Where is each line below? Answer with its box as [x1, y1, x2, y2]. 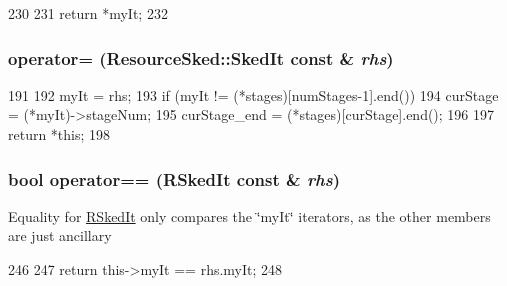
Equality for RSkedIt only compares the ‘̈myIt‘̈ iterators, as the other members [8, 205, 491, 226]
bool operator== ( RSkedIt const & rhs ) [8, 166, 341, 191]
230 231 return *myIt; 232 [8, 3, 168, 23]
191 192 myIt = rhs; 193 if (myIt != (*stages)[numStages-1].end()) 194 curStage [8, 84, 499, 105]
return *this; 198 [8, 124, 111, 144]
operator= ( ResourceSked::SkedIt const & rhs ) [8, 45, 394, 70]
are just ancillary [8, 225, 112, 246]
